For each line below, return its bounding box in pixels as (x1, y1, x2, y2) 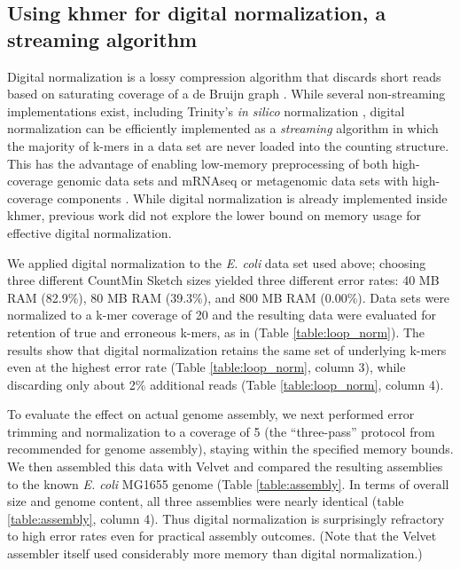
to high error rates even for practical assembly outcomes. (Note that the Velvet (7, 526, 437, 545)
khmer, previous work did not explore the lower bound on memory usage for (7, 206, 422, 225)
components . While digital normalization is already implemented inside (57, 188, 448, 207)
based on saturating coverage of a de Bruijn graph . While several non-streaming (7, 84, 446, 103)
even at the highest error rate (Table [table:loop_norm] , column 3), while (7, 358, 406, 376)
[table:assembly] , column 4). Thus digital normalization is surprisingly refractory (7, 509, 445, 527)
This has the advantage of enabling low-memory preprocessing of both (7, 154, 388, 172)
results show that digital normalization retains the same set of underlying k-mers (7, 340, 447, 359)
